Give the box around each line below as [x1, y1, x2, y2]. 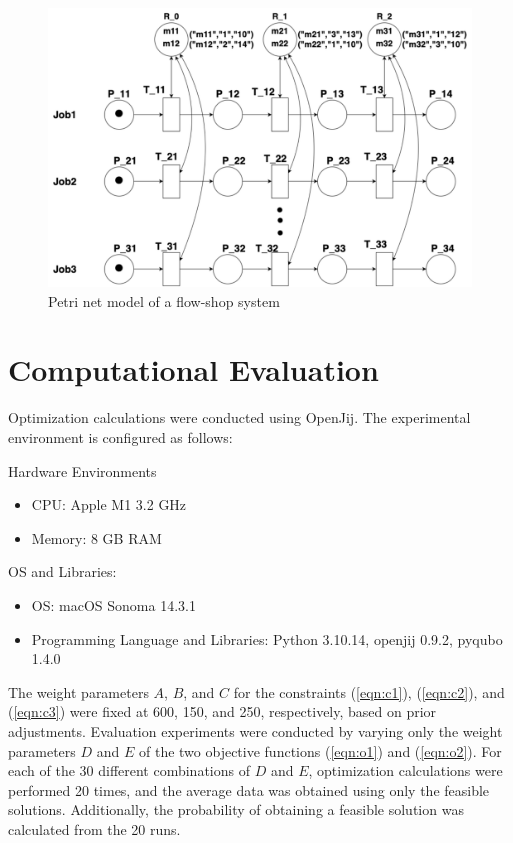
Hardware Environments [8, 460, 157, 481]
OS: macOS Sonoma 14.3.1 [31, 594, 196, 615]
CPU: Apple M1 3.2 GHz [31, 494, 187, 515]
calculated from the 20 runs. [8, 818, 181, 839]
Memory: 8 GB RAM [31, 527, 162, 548]
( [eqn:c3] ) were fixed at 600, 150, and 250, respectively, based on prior [8, 701, 437, 722]
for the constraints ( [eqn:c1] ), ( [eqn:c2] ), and [233, 681, 505, 702]
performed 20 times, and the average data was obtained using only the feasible [8, 779, 490, 800]
